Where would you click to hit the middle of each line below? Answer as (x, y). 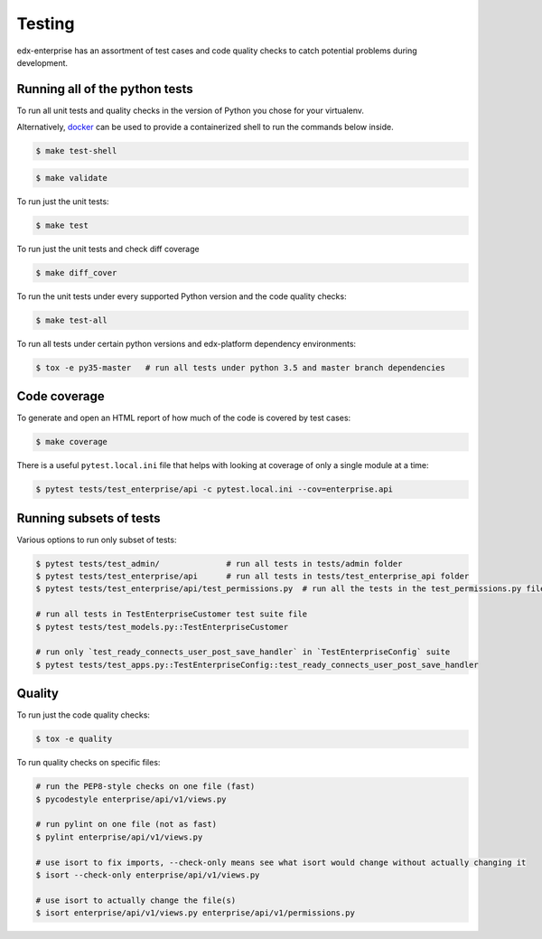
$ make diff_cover (76, 272)
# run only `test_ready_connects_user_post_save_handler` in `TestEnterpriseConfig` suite (243, 652)
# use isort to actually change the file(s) (136, 900)
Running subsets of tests (89, 518)
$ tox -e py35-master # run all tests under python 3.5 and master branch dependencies (241, 367)
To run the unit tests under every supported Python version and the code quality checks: (182, 296)
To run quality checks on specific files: (89, 763)
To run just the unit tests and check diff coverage (108, 249)
